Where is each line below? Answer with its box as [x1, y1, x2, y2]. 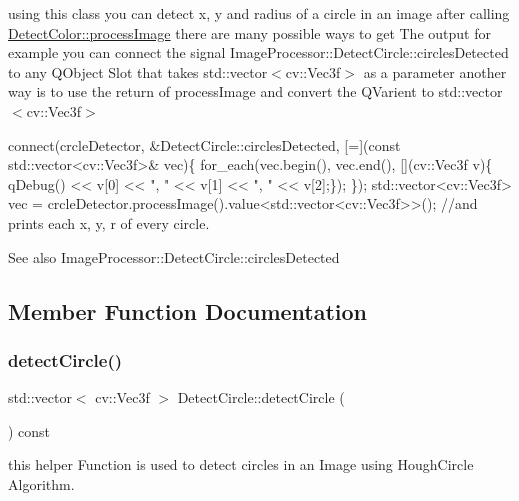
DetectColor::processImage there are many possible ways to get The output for [8, 22, 491, 43]
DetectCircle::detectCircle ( [177, 387, 345, 408]
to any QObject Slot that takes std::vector [8, 61, 268, 82]
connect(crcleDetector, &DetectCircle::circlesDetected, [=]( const [8, 134, 401, 155]
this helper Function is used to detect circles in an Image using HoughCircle [8, 454, 474, 475]
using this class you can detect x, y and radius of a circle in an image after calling [8, 3, 510, 23]
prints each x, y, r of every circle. [8, 212, 210, 233]
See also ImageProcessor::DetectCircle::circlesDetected [8, 246, 340, 267]
